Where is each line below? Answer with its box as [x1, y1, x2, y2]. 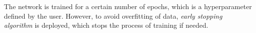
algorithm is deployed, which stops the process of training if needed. [4, 20, 208, 30]
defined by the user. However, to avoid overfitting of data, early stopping [4, 11, 223, 21]
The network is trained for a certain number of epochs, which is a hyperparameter [4, 1, 252, 11]
